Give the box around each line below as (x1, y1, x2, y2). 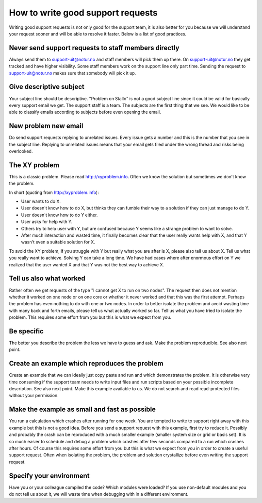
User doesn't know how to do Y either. (21, 212, 98, 218)
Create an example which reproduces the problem (9, 360, 164, 368)
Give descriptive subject (9, 83, 84, 91)
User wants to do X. (21, 198, 61, 204)
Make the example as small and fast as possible (9, 405, 156, 414)
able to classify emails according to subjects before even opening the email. (9, 109, 161, 115)
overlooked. (9, 148, 33, 154)
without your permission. (9, 393, 59, 399)
